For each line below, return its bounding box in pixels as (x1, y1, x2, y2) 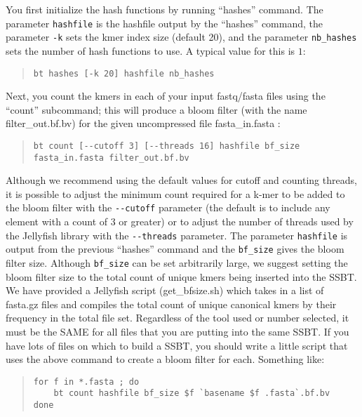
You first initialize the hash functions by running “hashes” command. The (6, 2, 323, 16)
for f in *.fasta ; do (33, 376, 140, 387)
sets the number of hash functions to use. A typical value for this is (6, 43, 295, 58)
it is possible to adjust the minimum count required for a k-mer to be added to (6, 186, 345, 201)
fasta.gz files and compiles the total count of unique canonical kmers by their (6, 296, 337, 311)
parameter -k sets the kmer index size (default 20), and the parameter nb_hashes (6, 29, 357, 44)
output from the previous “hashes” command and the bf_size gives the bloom (6, 241, 344, 256)
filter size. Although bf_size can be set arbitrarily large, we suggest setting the (6, 256, 348, 270)
